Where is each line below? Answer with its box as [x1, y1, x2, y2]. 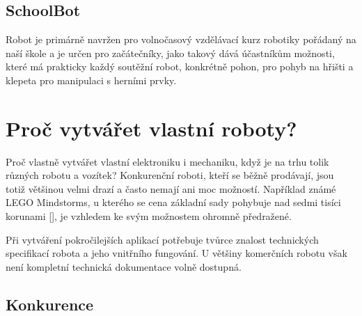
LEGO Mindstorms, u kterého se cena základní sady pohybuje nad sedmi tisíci [6, 195, 341, 210]
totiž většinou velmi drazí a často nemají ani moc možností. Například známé [6, 181, 336, 196]
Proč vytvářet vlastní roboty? [6, 113, 297, 142]
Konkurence [6, 293, 94, 315]
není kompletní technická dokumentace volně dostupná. [6, 259, 242, 274]
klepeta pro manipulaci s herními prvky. [6, 72, 177, 87]
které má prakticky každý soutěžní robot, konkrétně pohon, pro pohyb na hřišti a [6, 59, 354, 74]
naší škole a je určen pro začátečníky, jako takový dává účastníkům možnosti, [6, 45, 335, 60]
